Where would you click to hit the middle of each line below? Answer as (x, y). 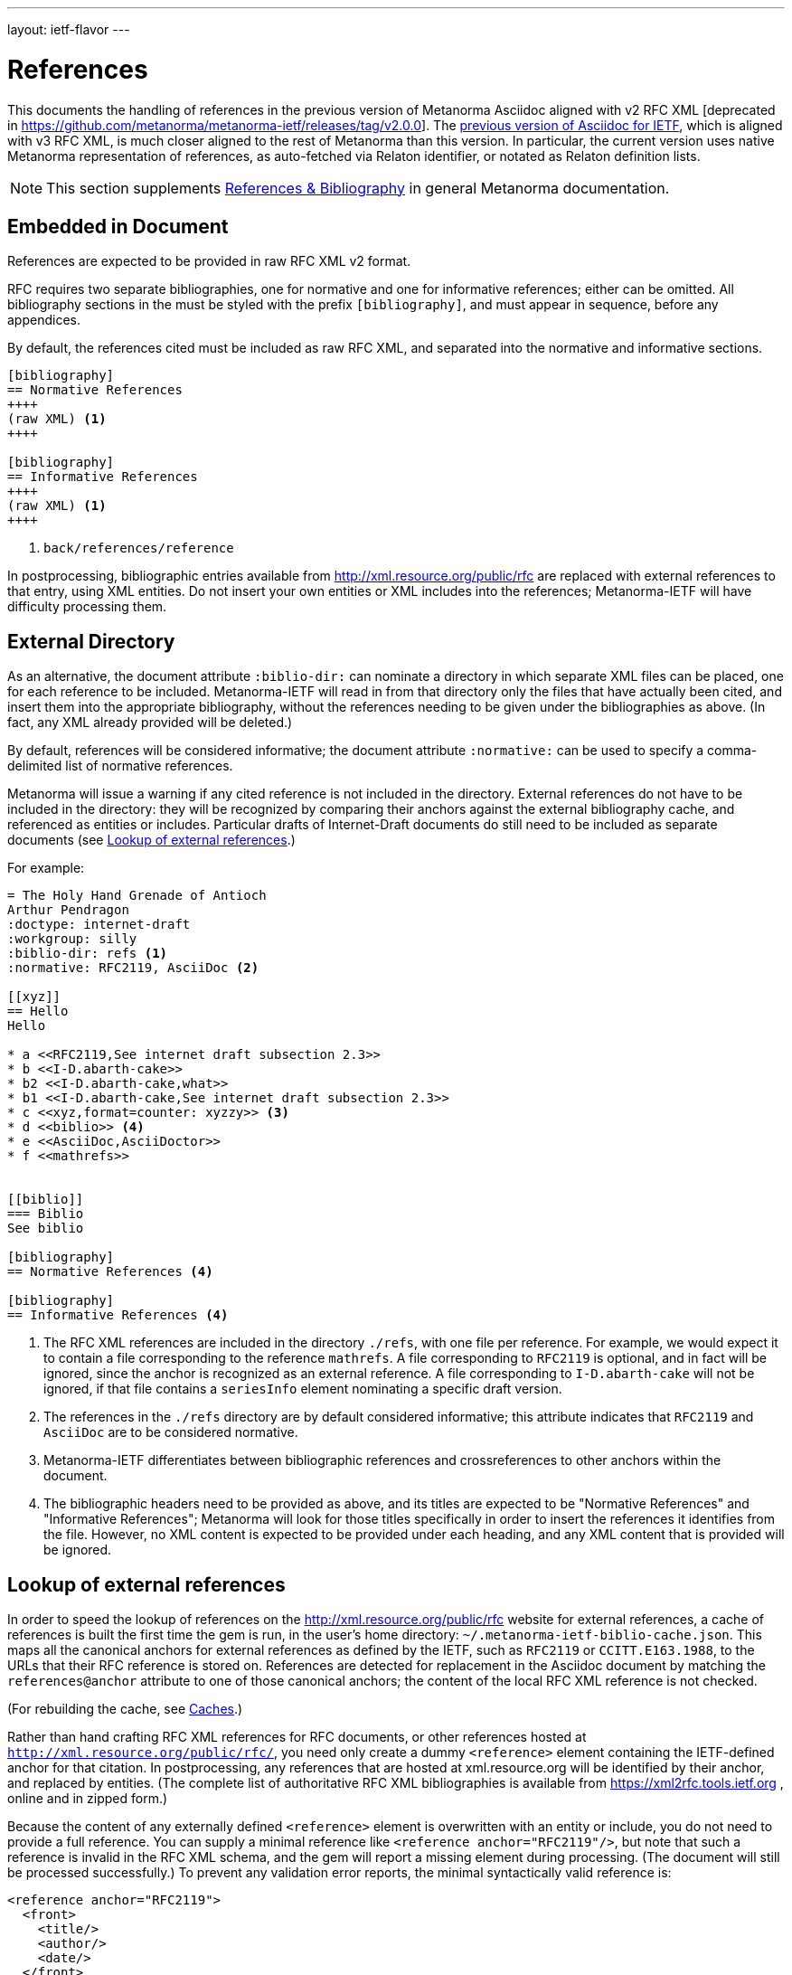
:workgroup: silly (72, 939)
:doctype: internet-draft (99, 925)
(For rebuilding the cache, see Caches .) (125, 1709)
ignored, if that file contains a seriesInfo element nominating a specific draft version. (303, 1389)
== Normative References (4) (110, 1272)
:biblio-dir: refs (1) (88, 954)
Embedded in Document (118, 226)
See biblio (46, 1228)
